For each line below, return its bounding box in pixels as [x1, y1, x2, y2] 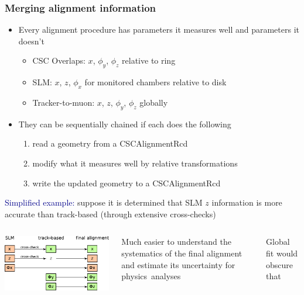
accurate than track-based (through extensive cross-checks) [5, 207, 216, 220]
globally [139, 96, 168, 108]
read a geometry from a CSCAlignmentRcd [32, 137, 188, 150]
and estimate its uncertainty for [121, 258, 235, 270]
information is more [211, 196, 282, 209]
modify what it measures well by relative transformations [32, 157, 238, 169]
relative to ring [122, 54, 176, 67]
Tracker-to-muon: [32, 96, 95, 108]
